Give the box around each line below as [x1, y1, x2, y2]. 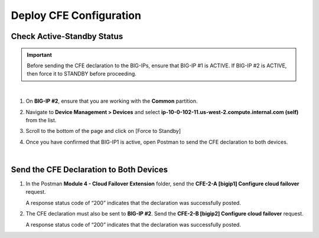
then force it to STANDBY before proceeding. [27, 70, 137, 77]
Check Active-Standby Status [11, 31, 123, 41]
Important [27, 51, 53, 58]
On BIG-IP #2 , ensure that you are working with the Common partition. [25, 97, 198, 105]
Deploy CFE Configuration [11, 9, 142, 22]
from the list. [25, 116, 57, 123]
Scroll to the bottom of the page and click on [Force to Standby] [25, 128, 181, 135]
